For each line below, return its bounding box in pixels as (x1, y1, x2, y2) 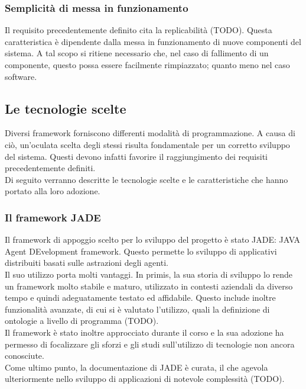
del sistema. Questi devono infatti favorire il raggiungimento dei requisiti (5, 150, 268, 162)
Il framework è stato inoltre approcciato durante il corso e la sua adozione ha (5, 326, 284, 338)
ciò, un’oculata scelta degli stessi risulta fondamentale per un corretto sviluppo (5, 138, 290, 150)
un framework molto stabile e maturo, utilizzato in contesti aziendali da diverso (5, 279, 293, 292)
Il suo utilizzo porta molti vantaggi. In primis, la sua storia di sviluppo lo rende (5, 268, 293, 280)
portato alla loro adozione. (5, 185, 100, 197)
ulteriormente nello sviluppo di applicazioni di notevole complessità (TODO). (5, 372, 285, 385)
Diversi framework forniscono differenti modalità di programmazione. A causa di (5, 127, 295, 139)
